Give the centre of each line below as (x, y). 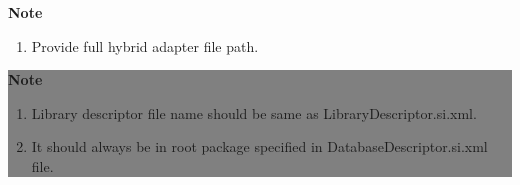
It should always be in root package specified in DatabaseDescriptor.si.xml (259, 146)
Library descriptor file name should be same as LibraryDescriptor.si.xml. (254, 112)
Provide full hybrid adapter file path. (145, 45)
